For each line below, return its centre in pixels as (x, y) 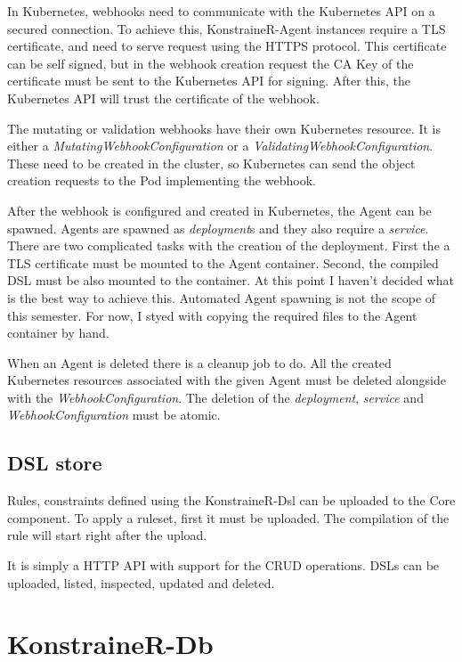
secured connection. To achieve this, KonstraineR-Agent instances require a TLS (227, 28)
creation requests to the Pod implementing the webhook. (162, 180)
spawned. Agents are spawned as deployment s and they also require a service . (218, 228)
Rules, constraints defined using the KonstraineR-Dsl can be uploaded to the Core (231, 500)
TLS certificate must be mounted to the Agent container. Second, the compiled (223, 262)
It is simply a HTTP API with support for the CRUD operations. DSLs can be (223, 565)
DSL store (55, 463)
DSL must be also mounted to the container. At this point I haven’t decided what (231, 280)
